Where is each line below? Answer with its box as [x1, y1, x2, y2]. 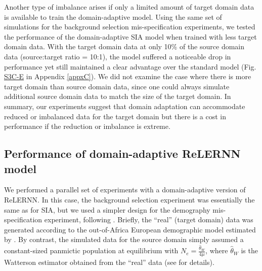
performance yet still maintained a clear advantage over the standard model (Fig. [4, 61, 256, 72]
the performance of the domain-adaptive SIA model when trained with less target [4, 31, 257, 42]
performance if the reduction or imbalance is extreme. [4, 121, 170, 131]
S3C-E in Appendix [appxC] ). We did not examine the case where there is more [4, 71, 251, 82]
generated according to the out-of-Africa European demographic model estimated [4, 224, 256, 234]
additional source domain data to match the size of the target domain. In [4, 91, 231, 101]
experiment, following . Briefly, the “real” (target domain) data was [44, 214, 253, 225]
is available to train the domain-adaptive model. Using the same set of [4, 11, 222, 22]
